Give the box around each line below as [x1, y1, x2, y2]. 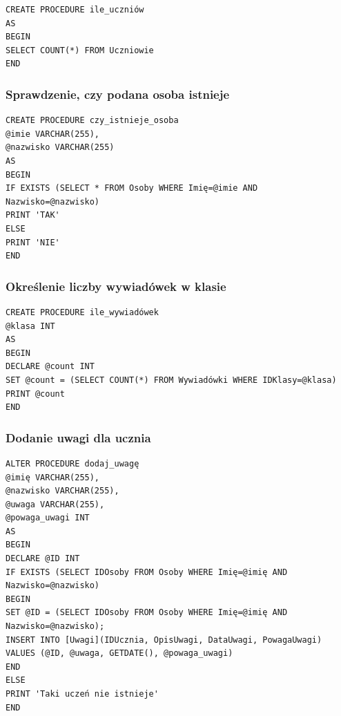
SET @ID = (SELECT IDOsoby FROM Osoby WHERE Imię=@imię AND [6, 607, 288, 618]
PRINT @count [6, 388, 65, 399]
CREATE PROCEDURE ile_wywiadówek [6, 307, 159, 317]
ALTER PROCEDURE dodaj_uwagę [6, 458, 139, 469]
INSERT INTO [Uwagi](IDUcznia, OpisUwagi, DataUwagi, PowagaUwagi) [6, 634, 322, 645]
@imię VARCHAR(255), [6, 472, 100, 482]
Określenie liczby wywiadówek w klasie [6, 277, 226, 294]
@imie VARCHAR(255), [6, 129, 100, 139]
